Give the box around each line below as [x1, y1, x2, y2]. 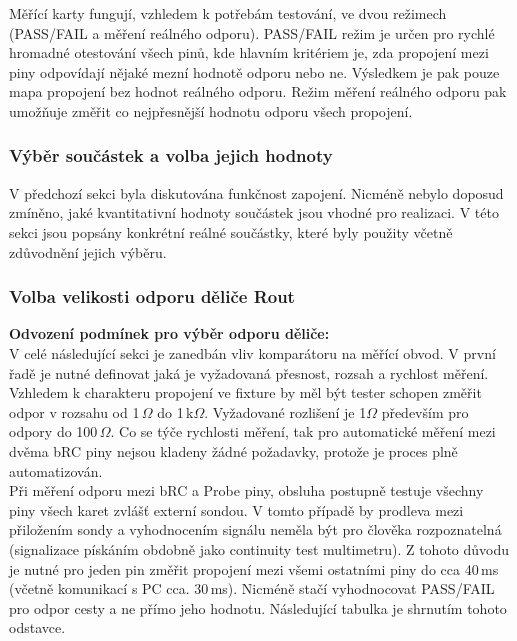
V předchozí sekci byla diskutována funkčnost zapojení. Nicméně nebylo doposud [9, 182, 504, 203]
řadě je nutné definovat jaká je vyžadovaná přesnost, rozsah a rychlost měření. [9, 362, 489, 383]
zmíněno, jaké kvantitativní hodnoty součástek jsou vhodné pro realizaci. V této [9, 202, 499, 223]
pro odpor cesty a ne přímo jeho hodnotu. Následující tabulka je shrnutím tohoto [9, 597, 507, 618]
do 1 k [157, 401, 194, 422]
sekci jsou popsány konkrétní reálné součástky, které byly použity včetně [9, 221, 453, 242]
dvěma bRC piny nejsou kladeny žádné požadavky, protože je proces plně [9, 440, 458, 461]
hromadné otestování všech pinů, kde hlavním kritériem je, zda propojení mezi [9, 42, 489, 63]
